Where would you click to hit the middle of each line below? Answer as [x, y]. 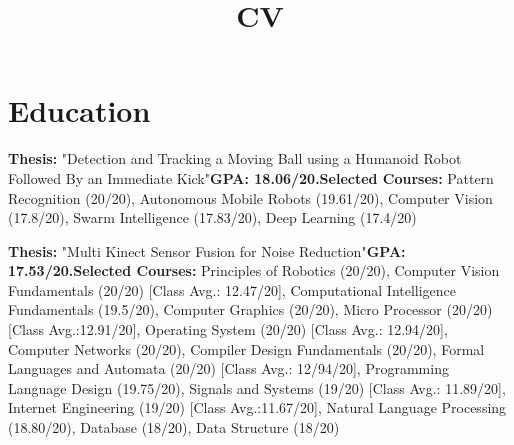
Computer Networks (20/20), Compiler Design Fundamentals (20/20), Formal [246, 348]
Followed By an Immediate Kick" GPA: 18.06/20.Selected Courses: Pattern [251, 177]
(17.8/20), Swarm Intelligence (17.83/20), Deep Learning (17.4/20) [212, 217]
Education [79, 110]
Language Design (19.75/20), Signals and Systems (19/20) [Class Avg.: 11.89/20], [257, 387]
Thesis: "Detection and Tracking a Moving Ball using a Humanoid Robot [235, 158]
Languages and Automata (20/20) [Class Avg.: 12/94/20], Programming [228, 368]
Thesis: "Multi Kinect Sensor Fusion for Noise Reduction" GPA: [207, 250]
